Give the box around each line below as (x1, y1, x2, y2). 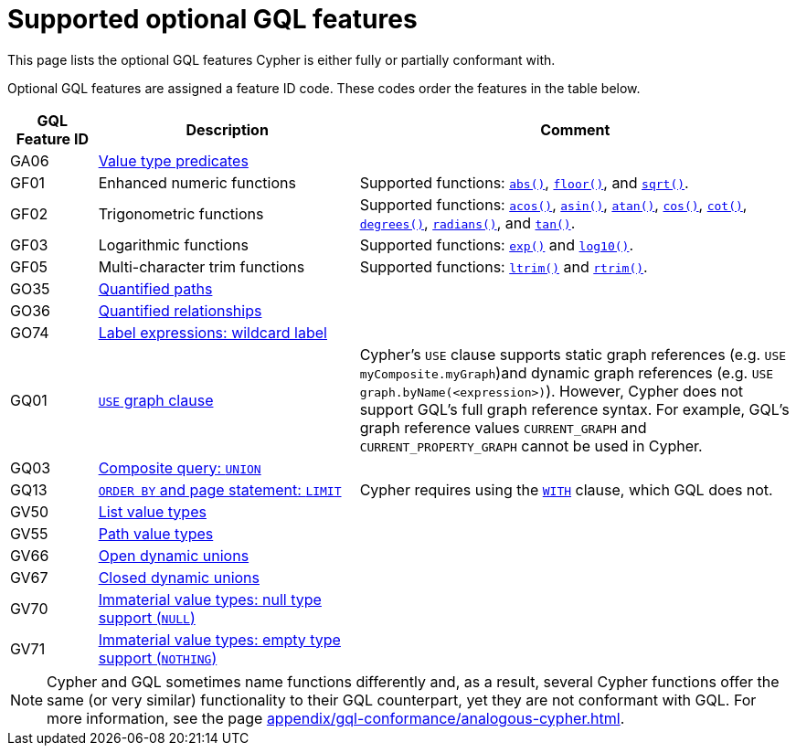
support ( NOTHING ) (98, 648, 218, 667)
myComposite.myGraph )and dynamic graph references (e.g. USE (359, 363, 774, 382)
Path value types (98, 524, 214, 543)
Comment (540, 120, 610, 139)
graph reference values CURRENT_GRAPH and (359, 418, 647, 437)
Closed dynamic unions (98, 567, 260, 587)
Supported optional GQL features (7, 4, 418, 35)
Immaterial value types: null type (98, 589, 322, 609)
